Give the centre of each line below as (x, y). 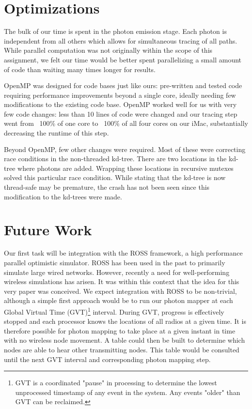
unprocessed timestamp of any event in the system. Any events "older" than (128, 392)
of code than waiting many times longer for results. (80, 69)
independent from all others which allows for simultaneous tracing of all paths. (121, 40)
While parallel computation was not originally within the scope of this (108, 50)
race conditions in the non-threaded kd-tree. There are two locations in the (115, 159)
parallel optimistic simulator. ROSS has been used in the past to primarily (115, 262)
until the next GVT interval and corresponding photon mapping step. (107, 359)
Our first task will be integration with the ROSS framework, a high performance (123, 253)
